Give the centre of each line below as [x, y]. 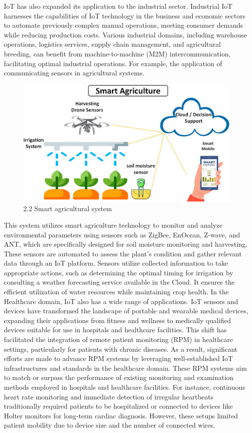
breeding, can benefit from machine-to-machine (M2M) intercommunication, [117, 53]
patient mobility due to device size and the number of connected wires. [110, 425]
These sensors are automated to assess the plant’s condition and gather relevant [123, 253]
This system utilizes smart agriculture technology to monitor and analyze [113, 225]
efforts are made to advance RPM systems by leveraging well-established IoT [118, 358]
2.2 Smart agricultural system [68, 208]
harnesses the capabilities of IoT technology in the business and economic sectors [125, 15]
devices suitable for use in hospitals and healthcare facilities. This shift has [116, 330]
